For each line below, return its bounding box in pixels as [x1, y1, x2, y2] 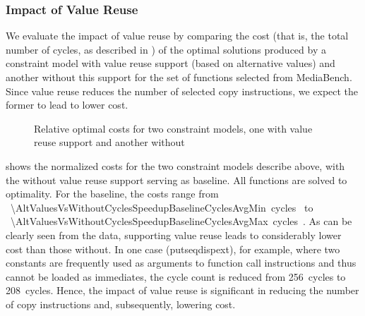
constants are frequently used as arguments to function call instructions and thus [6, 255, 357, 270]
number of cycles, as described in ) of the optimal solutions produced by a [6, 42, 326, 56]
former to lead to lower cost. [6, 97, 128, 112]
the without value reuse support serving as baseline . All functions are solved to [6, 172, 347, 187]
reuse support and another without [34, 135, 185, 150]
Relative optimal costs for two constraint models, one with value [34, 121, 313, 135]
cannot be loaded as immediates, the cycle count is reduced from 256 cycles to [6, 269, 346, 284]
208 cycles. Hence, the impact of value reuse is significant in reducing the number [6, 283, 359, 298]
